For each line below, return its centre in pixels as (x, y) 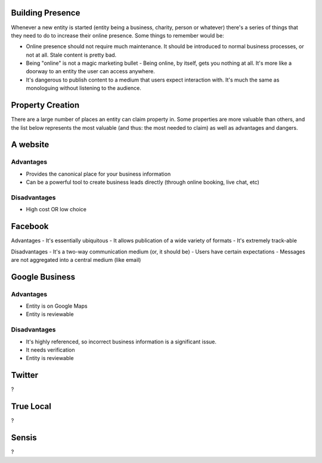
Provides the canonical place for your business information (98, 174)
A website (30, 145)
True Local (31, 407)
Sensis (24, 438)
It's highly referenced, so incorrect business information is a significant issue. (121, 342)
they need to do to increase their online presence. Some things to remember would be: (117, 35)
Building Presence (46, 13)
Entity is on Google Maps (57, 306)
